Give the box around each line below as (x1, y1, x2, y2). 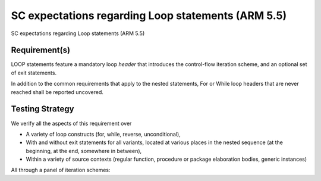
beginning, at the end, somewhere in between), (26, 147, 142, 154)
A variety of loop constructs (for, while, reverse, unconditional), (26, 130, 181, 138)
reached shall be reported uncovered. (11, 88, 104, 95)
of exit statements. (11, 69, 56, 76)
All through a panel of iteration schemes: (11, 167, 111, 174)
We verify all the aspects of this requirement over (11, 120, 132, 127)
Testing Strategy (11, 104, 74, 114)
